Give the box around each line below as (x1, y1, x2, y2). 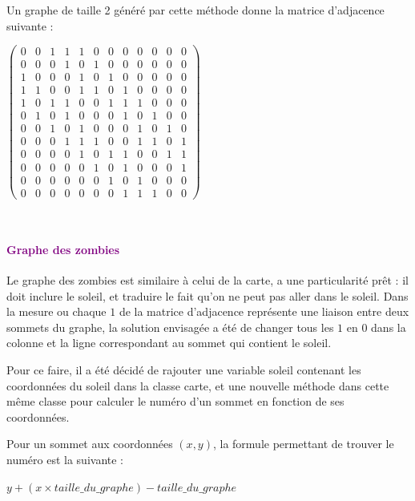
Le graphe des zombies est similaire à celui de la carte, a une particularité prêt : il (6, 272, 409, 289)
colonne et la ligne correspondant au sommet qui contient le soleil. (6, 334, 332, 351)
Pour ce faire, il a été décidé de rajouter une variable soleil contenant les (6, 361, 361, 378)
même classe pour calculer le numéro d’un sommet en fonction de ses (6, 393, 344, 410)
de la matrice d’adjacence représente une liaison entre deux (119, 303, 409, 320)
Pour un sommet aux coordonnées (6, 435, 173, 452)
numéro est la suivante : (6, 450, 124, 467)
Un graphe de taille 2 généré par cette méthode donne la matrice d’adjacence (6, 2, 385, 18)
